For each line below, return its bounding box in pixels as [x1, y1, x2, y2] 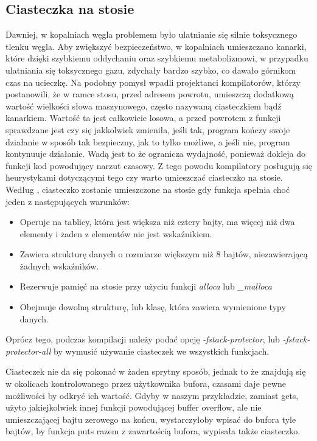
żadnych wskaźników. [19, 259, 99, 272]
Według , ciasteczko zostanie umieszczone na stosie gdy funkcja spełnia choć [5, 182, 290, 195]
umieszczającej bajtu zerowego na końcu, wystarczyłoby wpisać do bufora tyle [5, 412, 296, 425]
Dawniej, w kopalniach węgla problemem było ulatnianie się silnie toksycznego [5, 28, 298, 41]
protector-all [5, 344, 51, 357]
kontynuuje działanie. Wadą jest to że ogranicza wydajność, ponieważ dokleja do [5, 147, 305, 160]
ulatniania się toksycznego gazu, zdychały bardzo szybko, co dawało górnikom [5, 63, 296, 76]
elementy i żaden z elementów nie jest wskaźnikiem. [19, 227, 212, 240]
